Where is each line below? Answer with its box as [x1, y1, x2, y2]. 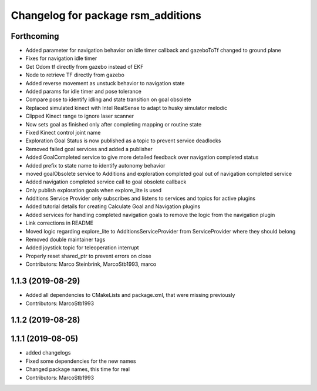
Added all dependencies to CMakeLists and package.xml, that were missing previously [25, 292, 235, 299]
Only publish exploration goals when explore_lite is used [25, 186, 161, 193]
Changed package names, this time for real [25, 366, 130, 373]
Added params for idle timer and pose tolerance [25, 88, 142, 95]
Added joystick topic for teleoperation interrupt [25, 244, 139, 251]
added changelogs [25, 349, 71, 356]
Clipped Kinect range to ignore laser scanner [25, 112, 134, 120]
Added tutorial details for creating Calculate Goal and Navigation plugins [25, 203, 201, 210]
